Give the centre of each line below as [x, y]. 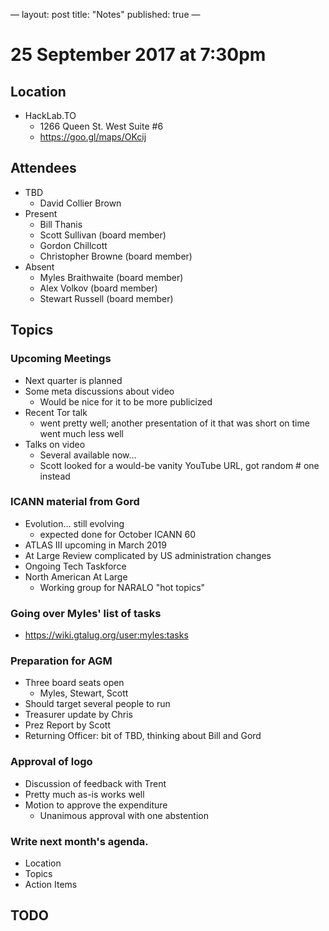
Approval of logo [51, 762]
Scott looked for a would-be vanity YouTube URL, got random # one [179, 465]
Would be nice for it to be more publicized [126, 401]
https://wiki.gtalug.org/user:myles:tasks [106, 635]
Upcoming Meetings [61, 359]
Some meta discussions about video [99, 391]
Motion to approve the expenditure [96, 805]
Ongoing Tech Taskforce [75, 566]
